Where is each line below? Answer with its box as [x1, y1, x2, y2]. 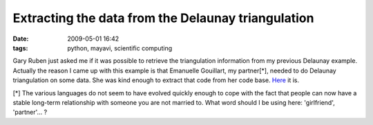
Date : [12, 35, 29, 43]
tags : [12, 44, 28, 52]
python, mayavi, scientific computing [67, 44, 173, 52]
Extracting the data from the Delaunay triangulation [12, 10, 314, 26]
